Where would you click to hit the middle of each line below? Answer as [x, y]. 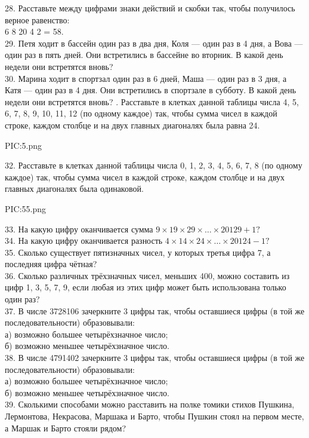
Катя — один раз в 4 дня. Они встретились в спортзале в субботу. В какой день [151, 90]
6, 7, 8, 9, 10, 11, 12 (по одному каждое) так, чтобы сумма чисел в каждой [141, 113]
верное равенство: [37, 19]
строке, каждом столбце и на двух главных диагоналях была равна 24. [132, 125]
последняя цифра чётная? [51, 264]
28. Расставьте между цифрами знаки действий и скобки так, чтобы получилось [150, 8]
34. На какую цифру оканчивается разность [84, 241]
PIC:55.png [26, 208]
